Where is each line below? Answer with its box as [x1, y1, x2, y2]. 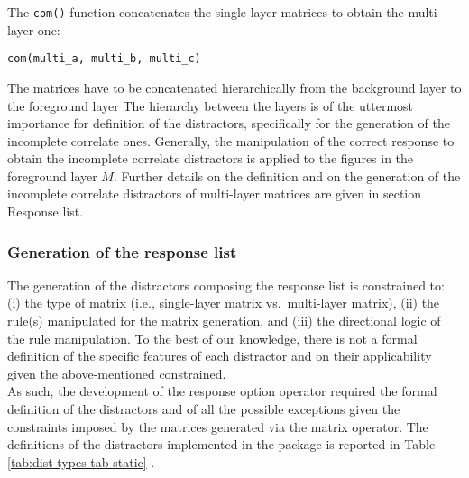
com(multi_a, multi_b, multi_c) [7, 52, 201, 66]
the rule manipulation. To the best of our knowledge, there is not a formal [7, 328, 418, 347]
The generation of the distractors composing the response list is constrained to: [7, 275, 445, 294]
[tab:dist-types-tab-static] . [7, 452, 155, 471]
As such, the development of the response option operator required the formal [7, 381, 437, 400]
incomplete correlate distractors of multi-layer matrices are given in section [7, 184, 422, 203]
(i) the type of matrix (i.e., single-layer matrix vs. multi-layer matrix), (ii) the [7, 293, 440, 312]
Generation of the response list [7, 240, 237, 262]
